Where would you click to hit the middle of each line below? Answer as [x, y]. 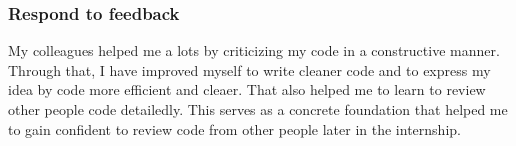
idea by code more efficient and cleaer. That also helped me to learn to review [247, 89]
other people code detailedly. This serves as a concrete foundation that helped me [258, 109]
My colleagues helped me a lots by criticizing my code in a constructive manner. [254, 50]
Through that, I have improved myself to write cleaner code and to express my [249, 69]
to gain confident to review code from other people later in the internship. [234, 128]
